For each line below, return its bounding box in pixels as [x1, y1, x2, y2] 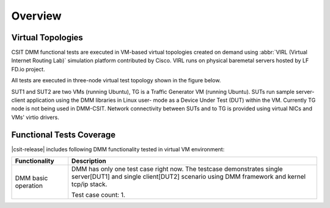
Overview [11, 9, 62, 23]
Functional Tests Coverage [11, 129, 116, 140]
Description [71, 157, 106, 165]
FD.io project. [11, 65, 45, 73]
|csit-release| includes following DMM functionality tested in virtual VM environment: [11, 145, 225, 152]
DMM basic [15, 174, 48, 182]
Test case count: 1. [71, 191, 125, 199]
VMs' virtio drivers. [11, 113, 59, 121]
